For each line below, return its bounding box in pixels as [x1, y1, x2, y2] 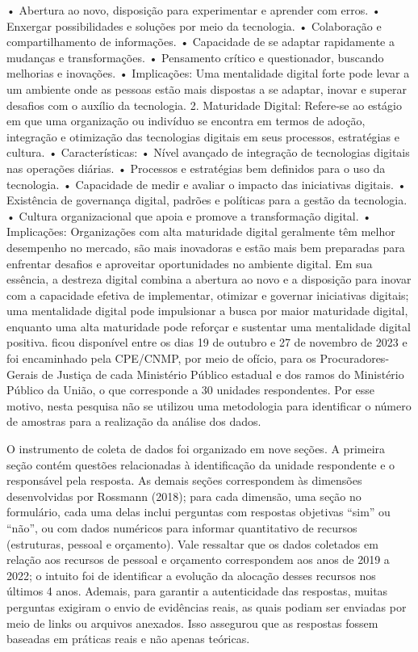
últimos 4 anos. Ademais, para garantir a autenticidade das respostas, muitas [6, 583, 388, 599]
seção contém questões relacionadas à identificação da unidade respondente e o [6, 456, 395, 473]
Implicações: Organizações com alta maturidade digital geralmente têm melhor [6, 223, 395, 240]
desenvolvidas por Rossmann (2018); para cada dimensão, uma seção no [6, 487, 362, 504]
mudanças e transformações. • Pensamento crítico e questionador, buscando [6, 48, 384, 65]
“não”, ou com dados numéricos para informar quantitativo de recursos [6, 519, 357, 536]
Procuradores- [320, 350, 390, 367]
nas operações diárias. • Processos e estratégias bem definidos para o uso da [6, 159, 386, 176]
